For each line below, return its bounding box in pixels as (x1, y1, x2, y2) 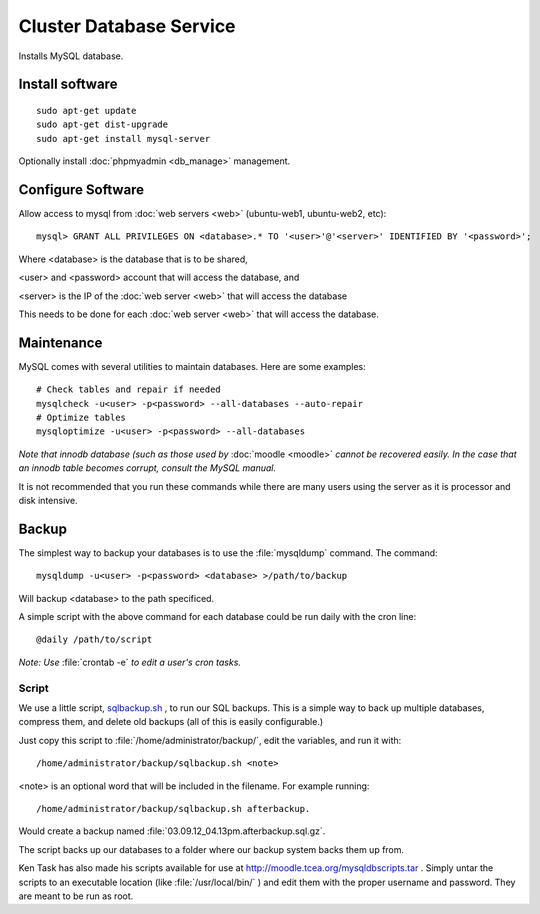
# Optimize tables (36, 412, 127, 424)
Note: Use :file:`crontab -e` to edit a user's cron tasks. (18, 656, 242, 668)
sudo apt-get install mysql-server (36, 133, 211, 144)
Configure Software (18, 181, 145, 198)
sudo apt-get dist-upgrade (36, 119, 169, 130)
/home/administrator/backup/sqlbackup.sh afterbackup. (36, 803, 311, 814)
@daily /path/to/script (36, 634, 153, 645)
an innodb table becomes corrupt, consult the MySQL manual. (18, 462, 277, 474)
